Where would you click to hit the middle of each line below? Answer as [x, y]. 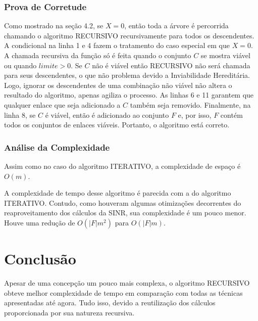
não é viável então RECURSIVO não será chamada [171, 65]
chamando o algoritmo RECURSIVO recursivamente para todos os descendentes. [129, 35]
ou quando [20, 65]
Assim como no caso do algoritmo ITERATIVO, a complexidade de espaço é [122, 166]
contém [231, 114]
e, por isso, [195, 114]
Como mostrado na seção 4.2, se [54, 26]
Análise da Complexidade [57, 147]
